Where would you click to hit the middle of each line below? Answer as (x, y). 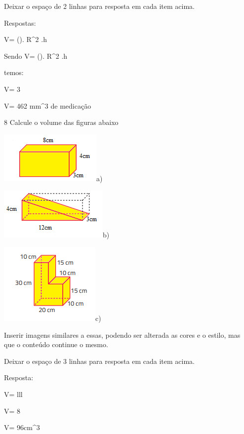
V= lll (13, 394)
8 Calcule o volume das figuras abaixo (61, 122)
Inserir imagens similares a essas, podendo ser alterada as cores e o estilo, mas (122, 335)
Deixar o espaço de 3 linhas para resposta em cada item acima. (99, 361)
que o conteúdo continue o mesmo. (56, 344)
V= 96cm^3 (22, 427)
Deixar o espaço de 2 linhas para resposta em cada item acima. (99, 6)
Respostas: (20, 22)
